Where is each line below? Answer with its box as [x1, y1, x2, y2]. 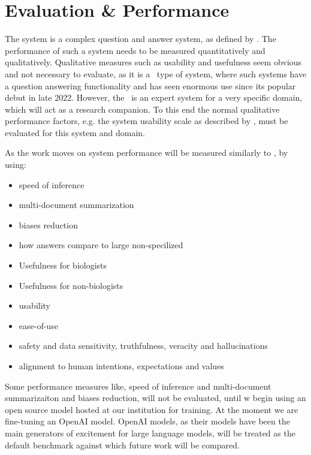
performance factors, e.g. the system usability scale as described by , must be [5, 114, 288, 127]
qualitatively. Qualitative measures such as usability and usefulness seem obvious [5, 56, 302, 68]
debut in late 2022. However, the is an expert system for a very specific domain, [5, 91, 303, 104]
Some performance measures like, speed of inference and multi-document [5, 379, 271, 392]
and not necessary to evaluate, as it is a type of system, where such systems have [5, 67, 307, 80]
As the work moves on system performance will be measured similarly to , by [5, 146, 288, 159]
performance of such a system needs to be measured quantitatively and [5, 44, 265, 56]
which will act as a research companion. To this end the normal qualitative [5, 103, 280, 115]
